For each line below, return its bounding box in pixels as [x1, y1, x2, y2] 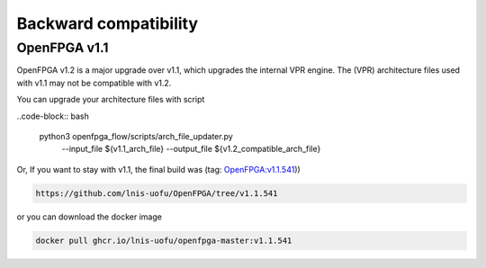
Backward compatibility [16, 13, 198, 33]
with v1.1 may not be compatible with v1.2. [16, 77, 172, 88]
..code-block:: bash [16, 111, 89, 121]
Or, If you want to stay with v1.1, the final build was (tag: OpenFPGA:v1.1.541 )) [16, 164, 301, 174]
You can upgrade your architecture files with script [16, 94, 205, 105]
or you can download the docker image [16, 211, 162, 222]
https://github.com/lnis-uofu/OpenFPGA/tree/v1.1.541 [35, 188, 278, 198]
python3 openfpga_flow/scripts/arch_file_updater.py [39, 130, 233, 141]
